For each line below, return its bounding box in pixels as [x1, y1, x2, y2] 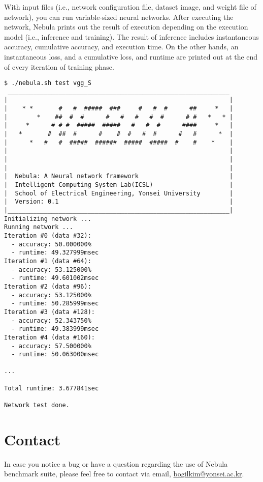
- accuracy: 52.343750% [11, 317, 91, 324]
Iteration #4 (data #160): [4, 333, 95, 341]
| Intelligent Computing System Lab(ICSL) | [4, 181, 234, 189]
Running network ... [4, 223, 74, 231]
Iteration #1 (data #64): [4, 257, 91, 265]
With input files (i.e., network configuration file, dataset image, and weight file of [4, 2, 256, 12]
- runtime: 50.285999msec [11, 300, 99, 307]
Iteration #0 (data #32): [4, 232, 91, 239]
